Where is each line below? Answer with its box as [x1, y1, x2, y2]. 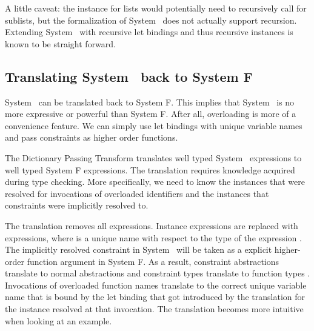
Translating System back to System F [5, 67, 253, 85]
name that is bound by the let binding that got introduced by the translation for [5, 290, 306, 303]
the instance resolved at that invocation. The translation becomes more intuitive [5, 303, 304, 315]
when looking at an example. [5, 314, 112, 327]
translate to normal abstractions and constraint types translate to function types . [5, 267, 310, 279]
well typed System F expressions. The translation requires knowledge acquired [5, 163, 295, 176]
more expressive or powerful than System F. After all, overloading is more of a [5, 107, 296, 120]
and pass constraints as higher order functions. [5, 131, 178, 144]
